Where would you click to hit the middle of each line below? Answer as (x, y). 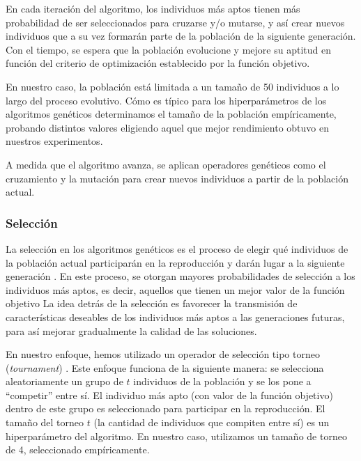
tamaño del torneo (45, 422)
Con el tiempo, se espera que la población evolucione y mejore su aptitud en (168, 49)
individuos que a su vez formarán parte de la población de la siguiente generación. (181, 36)
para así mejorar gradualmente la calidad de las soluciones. (131, 330)
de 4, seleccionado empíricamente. (78, 450)
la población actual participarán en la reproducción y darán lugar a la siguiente (175, 262)
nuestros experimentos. (54, 141)
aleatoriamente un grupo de (64, 381)
